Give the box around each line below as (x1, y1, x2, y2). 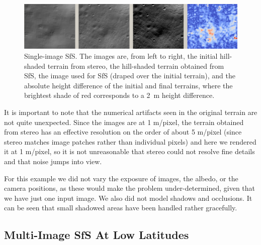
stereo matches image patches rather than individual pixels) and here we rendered (4, 136, 256, 147)
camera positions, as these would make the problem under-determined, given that (4, 183, 255, 193)
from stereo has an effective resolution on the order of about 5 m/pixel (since (4, 127, 242, 137)
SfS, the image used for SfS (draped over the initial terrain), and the (24, 70, 235, 81)
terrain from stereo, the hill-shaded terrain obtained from (47, 60, 224, 71)
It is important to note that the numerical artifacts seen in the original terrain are (4, 107, 257, 117)
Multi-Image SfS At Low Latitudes (4, 227, 189, 242)
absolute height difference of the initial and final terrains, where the (24, 80, 233, 90)
